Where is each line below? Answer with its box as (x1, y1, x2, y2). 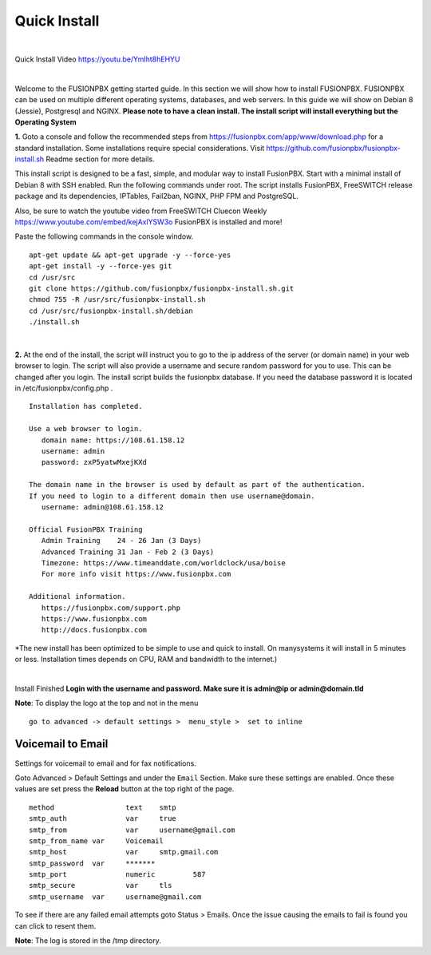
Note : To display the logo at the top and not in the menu (14, 699, 199, 708)
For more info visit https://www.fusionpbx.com (41, 569, 231, 579)
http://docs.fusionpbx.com (41, 625, 148, 635)
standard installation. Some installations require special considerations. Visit (14, 143, 265, 153)
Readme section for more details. (45, 154, 155, 164)
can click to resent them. (14, 921, 97, 930)
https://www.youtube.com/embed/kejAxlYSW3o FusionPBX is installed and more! (14, 217, 283, 227)
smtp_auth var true (29, 814, 177, 823)
